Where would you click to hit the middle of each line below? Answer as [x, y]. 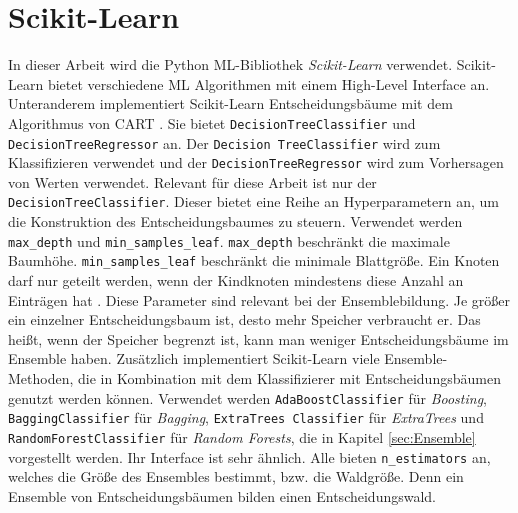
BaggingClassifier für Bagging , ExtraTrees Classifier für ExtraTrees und [246, 417]
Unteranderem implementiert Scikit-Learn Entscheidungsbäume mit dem [230, 103]
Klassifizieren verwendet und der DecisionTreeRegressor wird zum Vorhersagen [256, 162]
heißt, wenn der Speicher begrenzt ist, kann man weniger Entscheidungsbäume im [258, 338]
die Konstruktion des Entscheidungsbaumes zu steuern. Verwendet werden [235, 221]
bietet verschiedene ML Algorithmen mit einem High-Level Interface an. [268, 83]
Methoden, [41, 378]
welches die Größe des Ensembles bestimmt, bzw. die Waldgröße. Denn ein [236, 476]
